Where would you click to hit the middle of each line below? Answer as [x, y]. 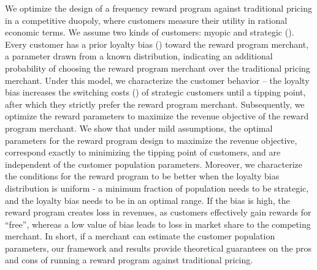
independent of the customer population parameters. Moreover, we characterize [154, 164]
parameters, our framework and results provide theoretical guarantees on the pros [158, 248]
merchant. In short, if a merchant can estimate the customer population [140, 236]
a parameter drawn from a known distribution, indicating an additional [139, 56]
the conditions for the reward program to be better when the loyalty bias [142, 176]
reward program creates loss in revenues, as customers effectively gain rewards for [158, 212]
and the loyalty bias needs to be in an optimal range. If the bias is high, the [147, 200]
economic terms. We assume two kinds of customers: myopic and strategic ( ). [150, 32]
